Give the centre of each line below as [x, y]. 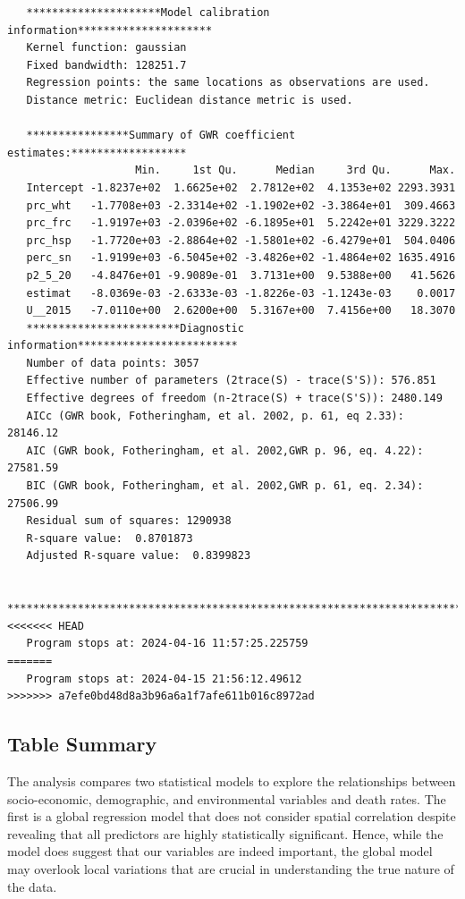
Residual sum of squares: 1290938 [129, 521]
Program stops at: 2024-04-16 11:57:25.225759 [167, 644]
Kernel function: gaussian [106, 48]
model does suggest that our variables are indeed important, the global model [220, 851]
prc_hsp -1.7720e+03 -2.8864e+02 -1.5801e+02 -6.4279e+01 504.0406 [241, 240]
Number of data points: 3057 [113, 363]
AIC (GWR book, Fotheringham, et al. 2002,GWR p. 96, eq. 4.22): [225, 450]
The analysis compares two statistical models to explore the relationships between [232, 780]
